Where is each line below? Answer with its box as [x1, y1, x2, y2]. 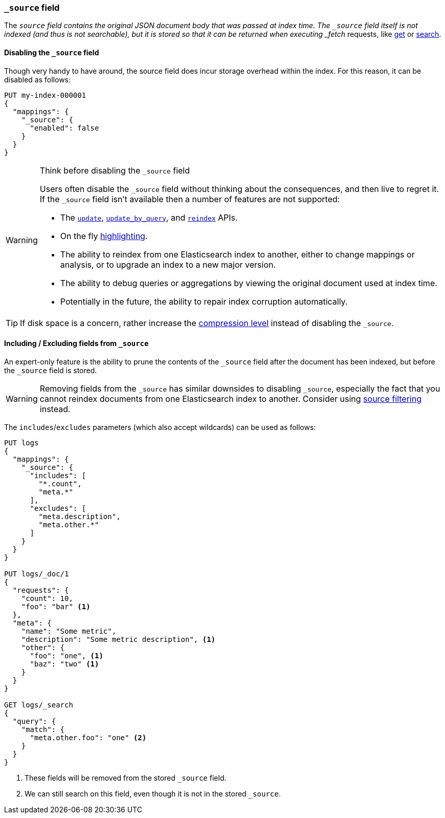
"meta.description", [38, 512, 121, 521]
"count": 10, [21, 594, 73, 602]
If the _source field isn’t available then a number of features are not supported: [39, 193, 340, 204]
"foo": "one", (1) [30, 651, 103, 660]
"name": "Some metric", [21, 627, 117, 635]
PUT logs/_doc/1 [4, 569, 69, 578]
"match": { [21, 725, 65, 734]
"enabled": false [30, 123, 99, 132]
